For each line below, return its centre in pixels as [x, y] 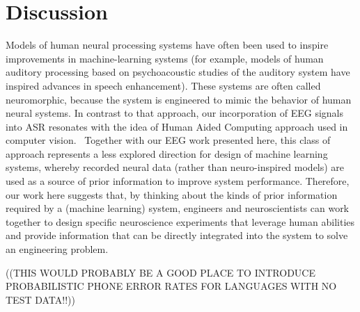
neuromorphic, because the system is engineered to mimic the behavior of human [179, 99]
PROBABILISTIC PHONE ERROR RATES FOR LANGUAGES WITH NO [171, 286]
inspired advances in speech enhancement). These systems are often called [163, 85]
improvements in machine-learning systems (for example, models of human [165, 58]
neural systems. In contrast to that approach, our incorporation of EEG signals [175, 113]
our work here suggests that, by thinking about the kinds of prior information [172, 194]
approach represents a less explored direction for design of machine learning [167, 153]
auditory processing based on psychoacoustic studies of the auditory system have [178, 72]
